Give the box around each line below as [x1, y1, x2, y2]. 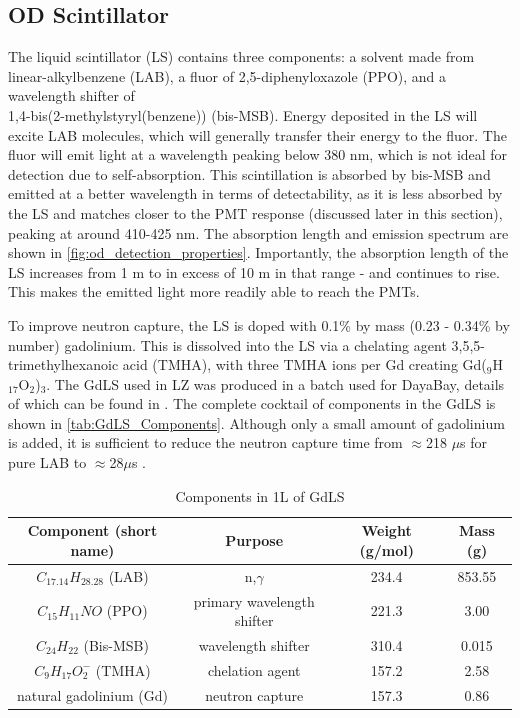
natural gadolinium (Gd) [16, 684, 168, 705]
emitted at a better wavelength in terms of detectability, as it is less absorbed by [8, 183, 503, 204]
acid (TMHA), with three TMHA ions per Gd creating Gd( [122, 354, 487, 375]
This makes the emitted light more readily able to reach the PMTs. [8, 281, 420, 302]
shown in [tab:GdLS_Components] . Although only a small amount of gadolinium [8, 412, 505, 433]
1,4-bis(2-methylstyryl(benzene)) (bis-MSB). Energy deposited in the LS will [8, 104, 478, 125]
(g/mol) [359, 539, 414, 560]
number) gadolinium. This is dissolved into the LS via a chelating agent [8, 334, 447, 355]
